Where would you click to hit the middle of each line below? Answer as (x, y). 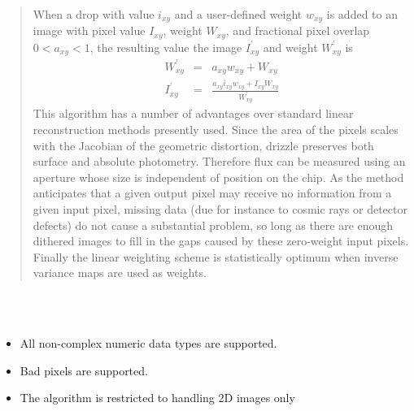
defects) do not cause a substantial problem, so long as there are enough (213, 225)
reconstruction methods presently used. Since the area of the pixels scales (216, 129)
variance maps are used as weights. (120, 273)
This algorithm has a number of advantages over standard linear (193, 113)
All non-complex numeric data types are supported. (148, 343)
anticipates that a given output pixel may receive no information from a (212, 193)
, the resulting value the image (166, 47)
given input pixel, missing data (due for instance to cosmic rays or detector (220, 208)
